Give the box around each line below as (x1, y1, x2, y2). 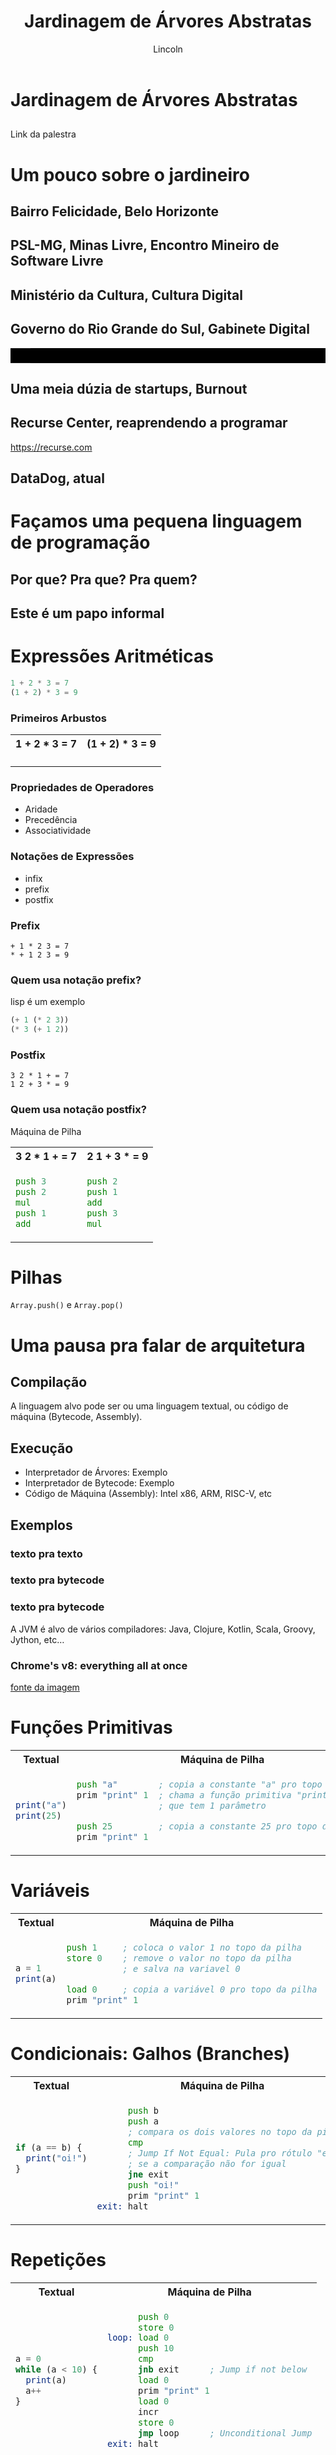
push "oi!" (127, 2179, 180, 2190)
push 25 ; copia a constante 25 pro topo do (76, 1820, 333, 1832)
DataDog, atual (10, 470, 105, 487)
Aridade (24, 803, 58, 815)
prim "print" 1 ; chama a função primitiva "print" (76, 1790, 333, 1800)
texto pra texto (10, 1546, 83, 1560)
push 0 (138, 2311, 170, 2322)
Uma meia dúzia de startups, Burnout (10, 380, 248, 397)
